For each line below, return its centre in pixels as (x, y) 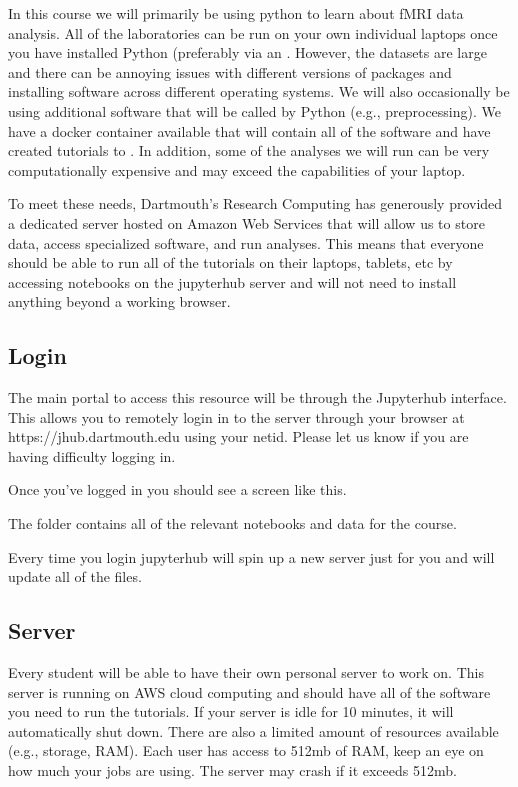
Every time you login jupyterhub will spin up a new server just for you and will (251, 556)
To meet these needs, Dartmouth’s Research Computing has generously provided (255, 203)
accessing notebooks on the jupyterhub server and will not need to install (232, 281)
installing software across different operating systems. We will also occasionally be (259, 91)
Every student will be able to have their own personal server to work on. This (246, 672)
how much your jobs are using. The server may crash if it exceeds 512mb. (232, 770)
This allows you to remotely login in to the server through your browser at (236, 416)
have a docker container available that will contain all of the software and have (249, 130)
